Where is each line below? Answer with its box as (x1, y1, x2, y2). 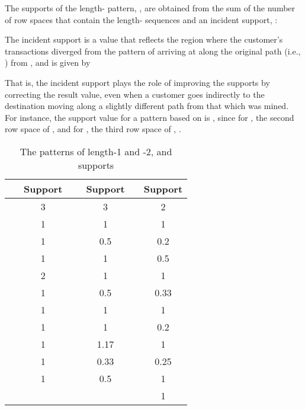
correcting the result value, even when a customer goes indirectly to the (5, 88, 265, 100)
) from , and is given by (5, 56, 91, 69)
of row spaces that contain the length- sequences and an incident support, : (5, 13, 278, 25)
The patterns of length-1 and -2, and (20, 144, 172, 158)
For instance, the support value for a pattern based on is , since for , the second (5, 111, 294, 123)
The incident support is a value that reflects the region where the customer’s (5, 33, 283, 46)
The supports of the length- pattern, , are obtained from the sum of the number (5, 2, 296, 14)
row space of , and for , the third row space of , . (5, 123, 181, 135)
